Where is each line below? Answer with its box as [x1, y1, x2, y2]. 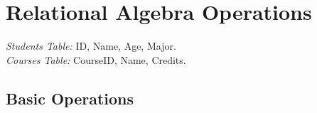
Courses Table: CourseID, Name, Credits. [6, 52, 186, 67]
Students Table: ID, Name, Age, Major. [6, 38, 176, 53]
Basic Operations [6, 87, 134, 109]
